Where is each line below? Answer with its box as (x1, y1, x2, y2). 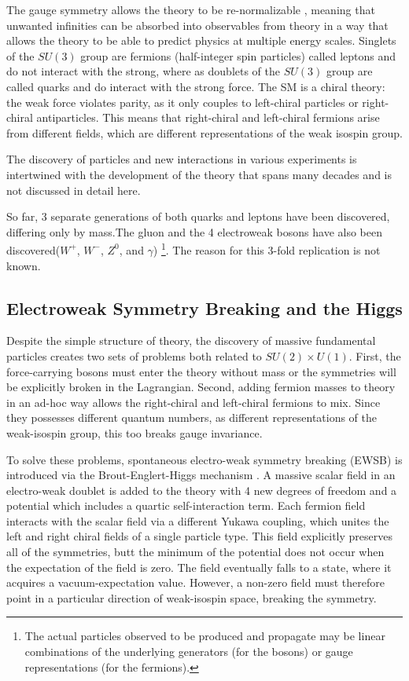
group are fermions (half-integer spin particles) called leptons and (80, 47, 396, 64)
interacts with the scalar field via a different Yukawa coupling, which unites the (6, 512, 389, 529)
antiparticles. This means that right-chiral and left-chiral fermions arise (36, 109, 380, 126)
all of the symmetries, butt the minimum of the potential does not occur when (6, 544, 385, 560)
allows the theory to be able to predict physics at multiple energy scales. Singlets (6, 32, 396, 49)
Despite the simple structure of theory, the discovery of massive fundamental (6, 332, 376, 349)
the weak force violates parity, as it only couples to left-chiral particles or (6, 93, 359, 110)
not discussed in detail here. (6, 181, 141, 198)
